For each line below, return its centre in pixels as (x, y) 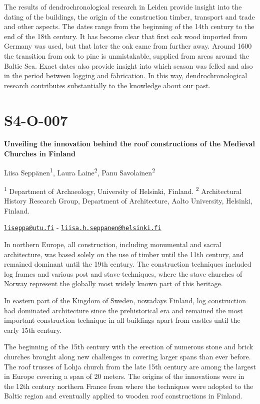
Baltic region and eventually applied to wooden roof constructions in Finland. (123, 396)
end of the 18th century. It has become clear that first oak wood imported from (126, 36)
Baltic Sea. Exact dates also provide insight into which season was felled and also (128, 65)
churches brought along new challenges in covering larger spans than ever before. (127, 356)
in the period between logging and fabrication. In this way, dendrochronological (126, 75)
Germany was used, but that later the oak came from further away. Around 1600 (128, 46)
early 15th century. (33, 330)
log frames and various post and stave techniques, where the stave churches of (123, 273)
